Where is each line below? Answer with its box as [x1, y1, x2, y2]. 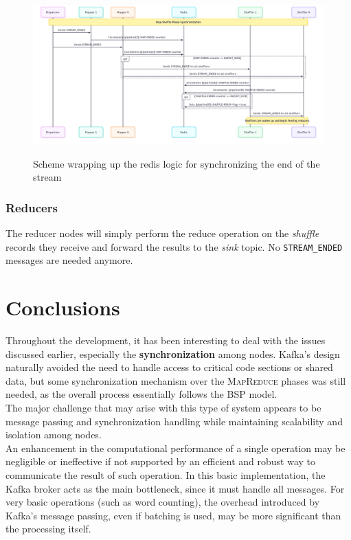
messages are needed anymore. [5, 253, 133, 267]
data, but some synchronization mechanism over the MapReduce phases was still [5, 373, 346, 387]
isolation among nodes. [5, 427, 102, 442]
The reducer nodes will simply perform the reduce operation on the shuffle [5, 226, 319, 240]
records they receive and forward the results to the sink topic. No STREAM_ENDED [5, 239, 343, 254]
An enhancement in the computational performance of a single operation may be [5, 440, 346, 455]
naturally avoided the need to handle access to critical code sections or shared [5, 360, 333, 374]
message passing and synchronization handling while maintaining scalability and [5, 414, 343, 428]
